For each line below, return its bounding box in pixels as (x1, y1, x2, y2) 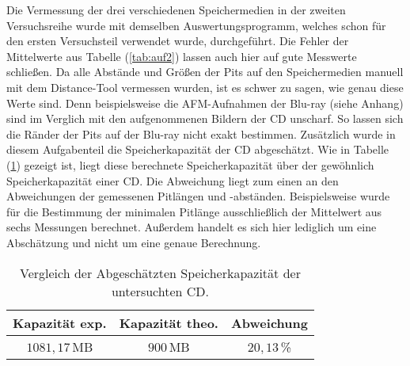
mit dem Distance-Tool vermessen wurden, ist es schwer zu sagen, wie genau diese (6, 78, 404, 95)
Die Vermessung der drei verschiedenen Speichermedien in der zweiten (6, 2, 346, 17)
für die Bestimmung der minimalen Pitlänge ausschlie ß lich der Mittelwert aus (6, 203, 382, 219)
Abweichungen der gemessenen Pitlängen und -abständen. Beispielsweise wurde (6, 188, 390, 204)
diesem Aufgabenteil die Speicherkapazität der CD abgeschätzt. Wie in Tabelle (6, 141, 389, 158)
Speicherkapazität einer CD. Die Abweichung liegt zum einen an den (6, 172, 339, 189)
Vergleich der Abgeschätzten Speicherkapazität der (19, 263, 301, 282)
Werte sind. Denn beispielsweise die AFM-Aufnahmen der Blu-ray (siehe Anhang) (6, 94, 404, 111)
